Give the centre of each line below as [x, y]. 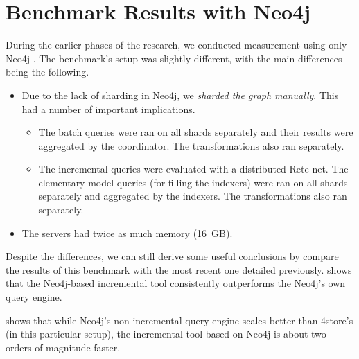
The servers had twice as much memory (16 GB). [127, 233]
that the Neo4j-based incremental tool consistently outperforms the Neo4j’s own [176, 283]
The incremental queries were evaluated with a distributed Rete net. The [193, 169]
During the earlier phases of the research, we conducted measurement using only [176, 45]
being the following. [47, 72]
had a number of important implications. [108, 108]
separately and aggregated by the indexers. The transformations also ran [193, 196]
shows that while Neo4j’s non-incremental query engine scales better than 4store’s [179, 320]
